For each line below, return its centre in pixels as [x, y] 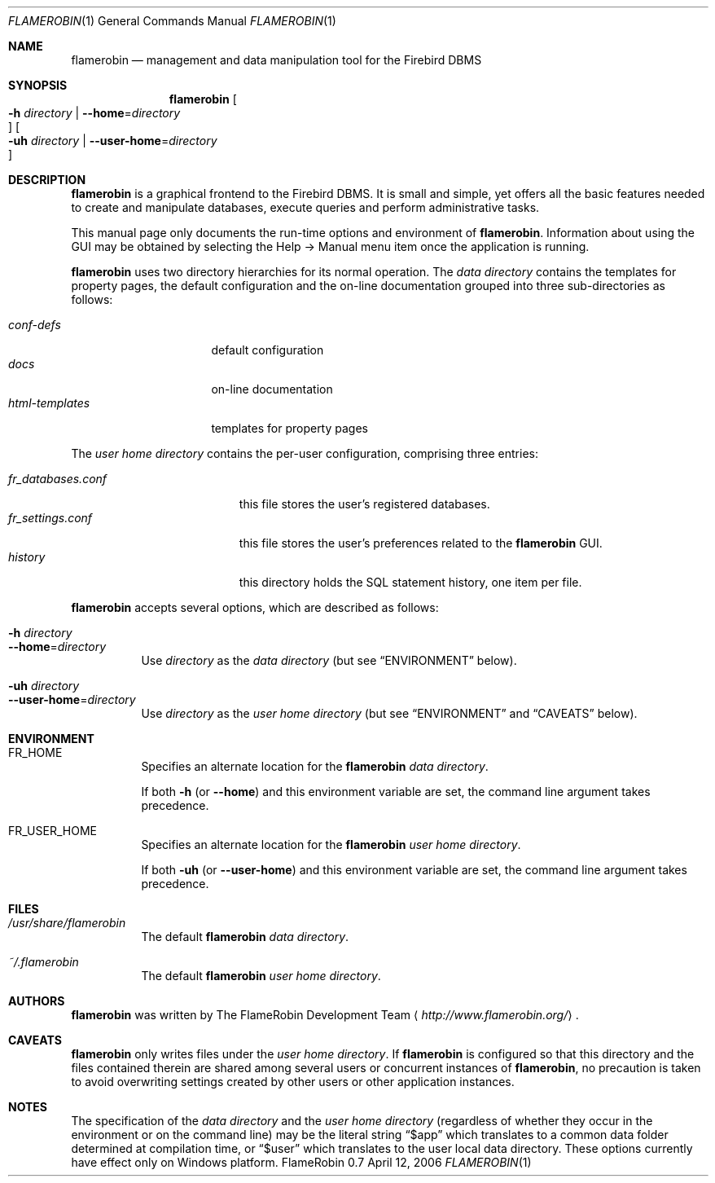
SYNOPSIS [38, 85]
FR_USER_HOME [53, 831]
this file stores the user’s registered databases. [364, 504]
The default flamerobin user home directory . [261, 976]
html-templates [49, 403]
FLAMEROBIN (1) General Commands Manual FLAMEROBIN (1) [172, 21]
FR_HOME [35, 752]
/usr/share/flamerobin [67, 923]
